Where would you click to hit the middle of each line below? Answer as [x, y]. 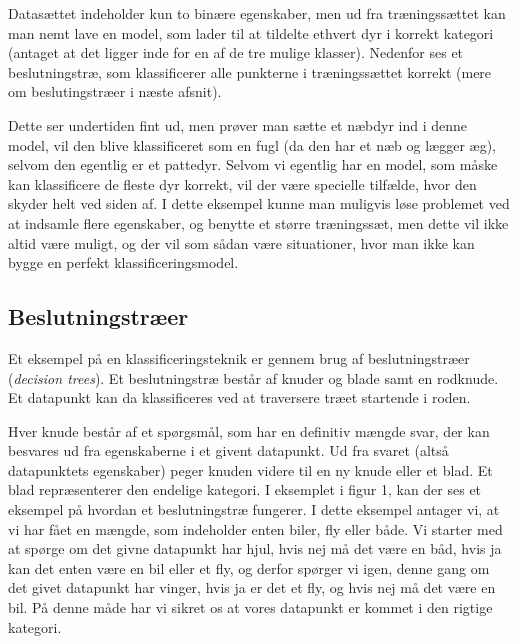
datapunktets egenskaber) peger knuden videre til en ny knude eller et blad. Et [250, 469]
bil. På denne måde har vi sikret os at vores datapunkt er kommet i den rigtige [250, 607]
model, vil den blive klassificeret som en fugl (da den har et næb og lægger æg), [252, 144]
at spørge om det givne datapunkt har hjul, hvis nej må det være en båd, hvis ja [255, 548]
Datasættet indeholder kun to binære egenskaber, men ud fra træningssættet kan [257, 13]
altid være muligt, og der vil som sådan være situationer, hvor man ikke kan [241, 242]
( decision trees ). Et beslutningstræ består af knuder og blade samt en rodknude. [253, 377]
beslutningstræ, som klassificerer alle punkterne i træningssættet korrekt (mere [250, 71]
